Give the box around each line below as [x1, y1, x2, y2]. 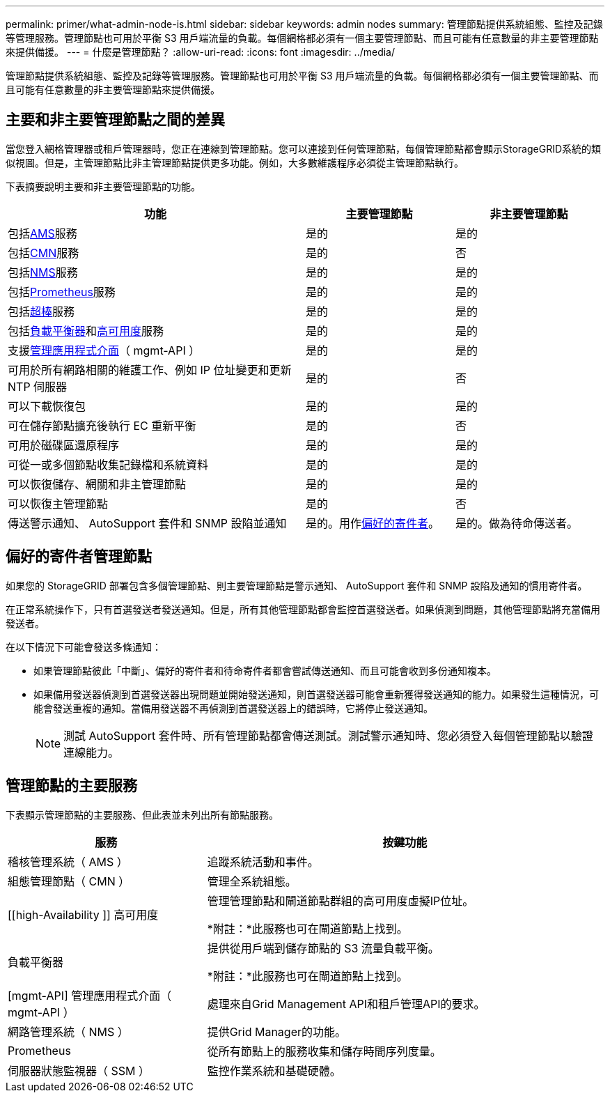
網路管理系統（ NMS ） [8, 1024, 129, 1039]
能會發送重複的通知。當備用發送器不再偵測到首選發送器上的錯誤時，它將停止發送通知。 [33, 702, 433, 714]
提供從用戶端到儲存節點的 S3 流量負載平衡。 [207, 941, 439, 955]
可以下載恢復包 [8, 399, 86, 413]
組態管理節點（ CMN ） [8, 874, 130, 888]
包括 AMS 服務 [8, 226, 77, 240]
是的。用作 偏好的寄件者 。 [306, 516, 440, 530]
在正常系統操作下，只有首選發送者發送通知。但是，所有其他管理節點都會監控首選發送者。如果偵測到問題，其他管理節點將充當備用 [6, 603, 600, 615]
